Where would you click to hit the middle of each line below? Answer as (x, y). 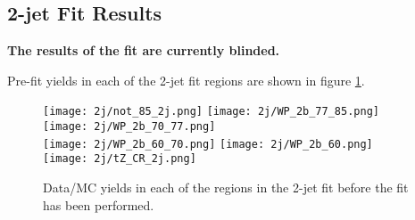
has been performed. (99, 204)
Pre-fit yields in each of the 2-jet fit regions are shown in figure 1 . (186, 80)
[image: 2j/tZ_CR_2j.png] (120, 159)
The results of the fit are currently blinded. (144, 50)
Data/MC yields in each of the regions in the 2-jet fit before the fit (226, 187)
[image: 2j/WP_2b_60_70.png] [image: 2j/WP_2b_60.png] (208, 144)
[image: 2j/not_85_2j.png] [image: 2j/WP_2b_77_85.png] (211, 112)
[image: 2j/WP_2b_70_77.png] (129, 127)
